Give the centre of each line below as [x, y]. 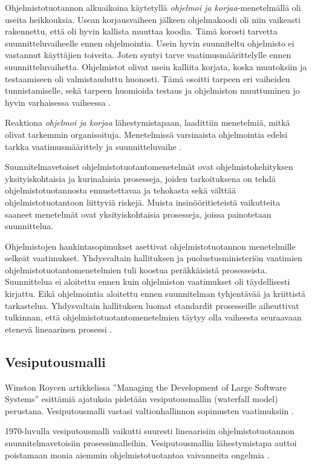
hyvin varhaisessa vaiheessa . [58, 102]
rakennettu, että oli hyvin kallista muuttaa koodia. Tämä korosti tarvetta [141, 31]
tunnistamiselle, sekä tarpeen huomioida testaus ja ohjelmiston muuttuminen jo [152, 90]
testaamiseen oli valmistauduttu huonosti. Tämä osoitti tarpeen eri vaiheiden [148, 78]
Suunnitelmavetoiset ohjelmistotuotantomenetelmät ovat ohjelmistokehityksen [149, 167]
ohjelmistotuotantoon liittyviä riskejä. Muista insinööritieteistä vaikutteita [143, 202]
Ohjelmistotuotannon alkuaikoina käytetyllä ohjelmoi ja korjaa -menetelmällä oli [153, 7]
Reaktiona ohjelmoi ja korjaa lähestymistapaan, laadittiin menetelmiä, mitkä [148, 122]
